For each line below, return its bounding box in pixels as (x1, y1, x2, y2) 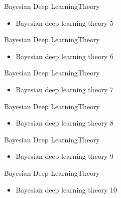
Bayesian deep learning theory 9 (15, 151, 114, 161)
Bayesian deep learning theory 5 (15, 17, 114, 28)
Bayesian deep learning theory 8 (15, 118, 114, 128)
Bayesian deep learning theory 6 (15, 51, 114, 61)
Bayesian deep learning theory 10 (15, 184, 117, 195)
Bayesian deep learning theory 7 (15, 84, 114, 94)
